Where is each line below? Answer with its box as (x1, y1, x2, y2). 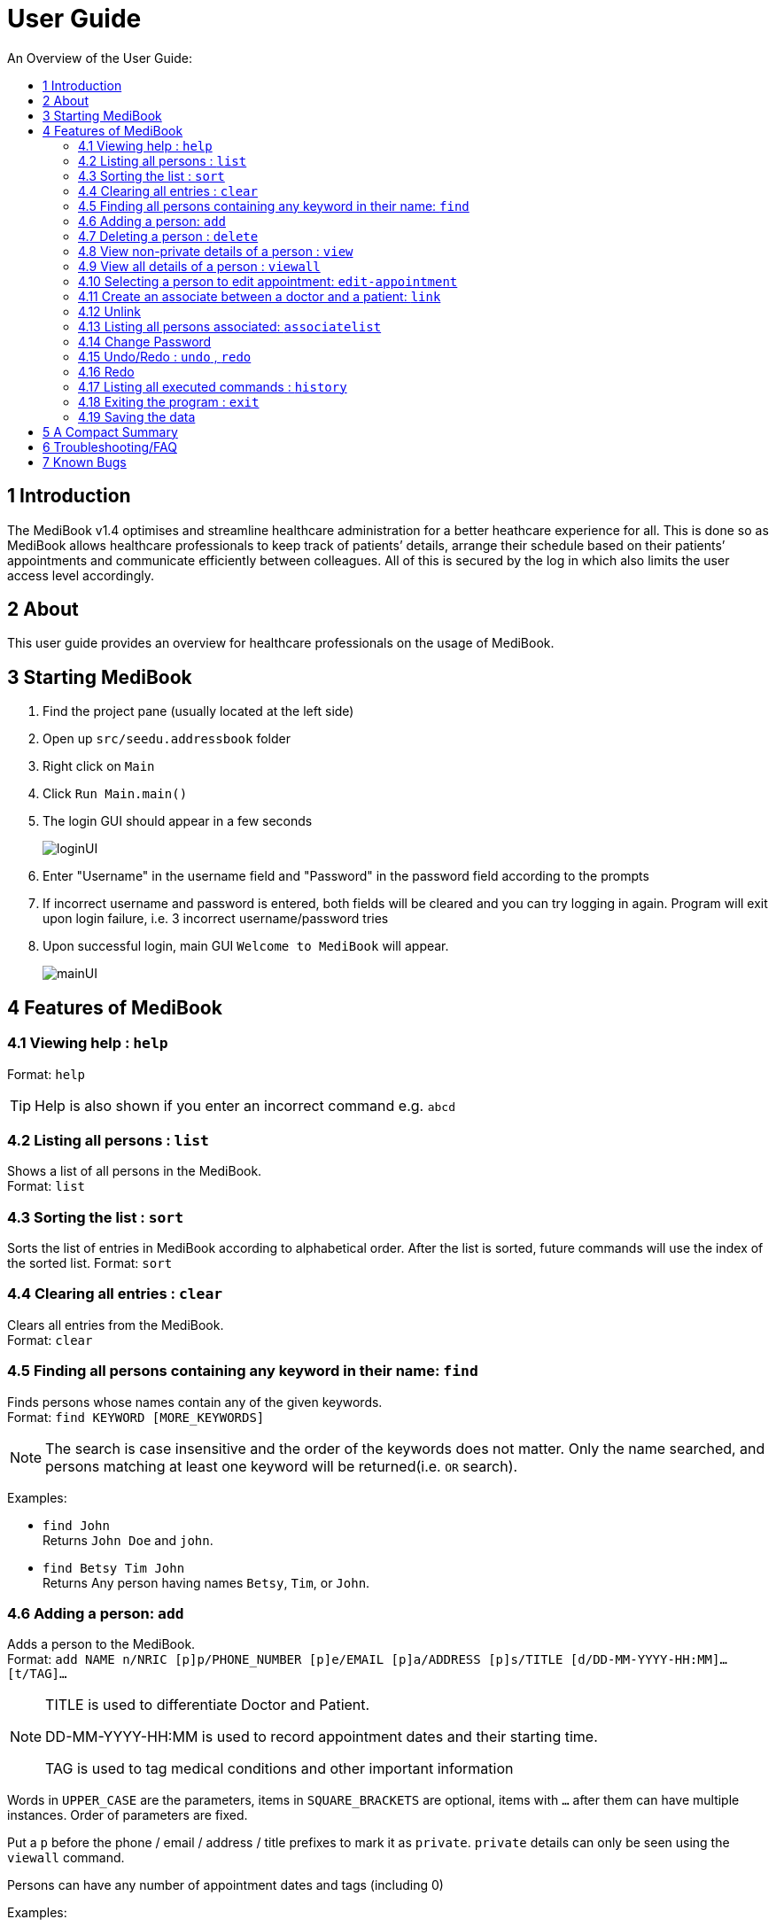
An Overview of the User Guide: (7, 50, 192, 66)
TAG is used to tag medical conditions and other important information (45, 1760, 514, 1778)
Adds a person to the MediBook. (7, 1636, 196, 1652)
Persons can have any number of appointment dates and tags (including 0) (7, 1877, 444, 1893)
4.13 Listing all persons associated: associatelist (78, 318, 382, 334)
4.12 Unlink (78, 303, 141, 319)
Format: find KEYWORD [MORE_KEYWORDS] (7, 1409, 265, 1425)
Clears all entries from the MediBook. (7, 1317, 224, 1333)
